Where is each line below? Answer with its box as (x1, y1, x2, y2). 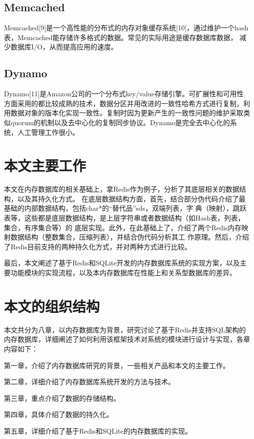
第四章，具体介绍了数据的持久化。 (4, 409, 113, 419)
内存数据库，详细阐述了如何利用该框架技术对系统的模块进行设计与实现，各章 (4, 334, 250, 344)
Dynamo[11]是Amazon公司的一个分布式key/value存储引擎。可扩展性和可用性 (4, 88, 244, 99)
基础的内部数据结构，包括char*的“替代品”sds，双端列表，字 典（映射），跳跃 (4, 203, 247, 213)
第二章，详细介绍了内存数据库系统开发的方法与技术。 (4, 376, 175, 387)
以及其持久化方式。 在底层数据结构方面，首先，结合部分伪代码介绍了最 (17, 193, 246, 203)
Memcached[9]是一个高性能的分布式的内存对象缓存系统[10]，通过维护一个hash (4, 22, 249, 33)
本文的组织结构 (4, 296, 100, 316)
